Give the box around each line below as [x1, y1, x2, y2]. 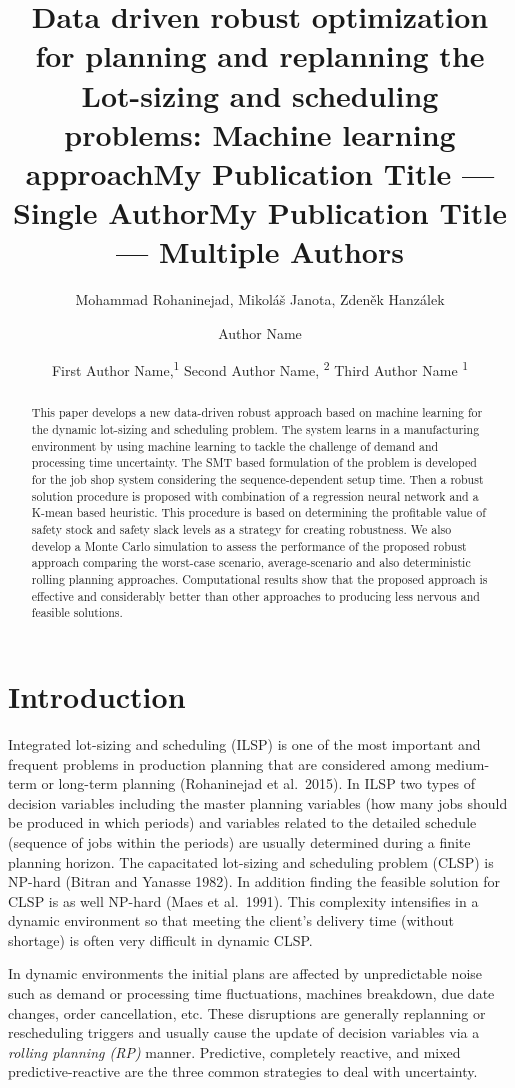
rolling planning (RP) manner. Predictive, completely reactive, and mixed [8, 1041, 461, 1062]
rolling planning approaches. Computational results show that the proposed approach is [31, 571, 488, 588]
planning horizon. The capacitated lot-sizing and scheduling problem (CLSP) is [8, 851, 494, 872]
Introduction [8, 676, 186, 717]
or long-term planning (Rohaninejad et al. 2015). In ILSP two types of [41, 773, 476, 794]
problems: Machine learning [64, 113, 456, 154]
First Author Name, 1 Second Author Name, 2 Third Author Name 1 [51, 357, 469, 381]
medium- [435, 753, 490, 774]
